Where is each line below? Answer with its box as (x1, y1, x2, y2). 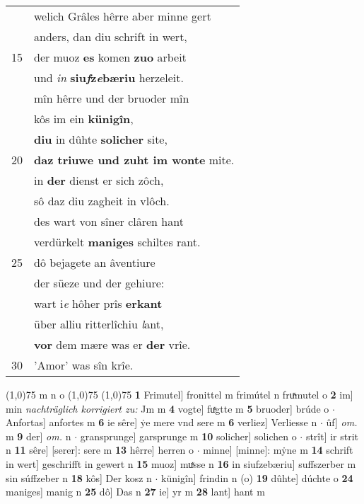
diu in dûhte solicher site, (34, 131, 168, 147)
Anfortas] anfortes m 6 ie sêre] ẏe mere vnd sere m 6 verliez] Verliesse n (6, 415, 317, 430)
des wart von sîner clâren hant (34, 213, 184, 229)
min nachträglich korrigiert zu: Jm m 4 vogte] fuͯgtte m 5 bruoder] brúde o (6, 401, 329, 416)
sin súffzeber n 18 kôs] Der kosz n (6, 470, 152, 485)
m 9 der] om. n (6, 428, 71, 443)
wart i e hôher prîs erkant (34, 295, 163, 311)
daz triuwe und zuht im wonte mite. (34, 151, 235, 168)
